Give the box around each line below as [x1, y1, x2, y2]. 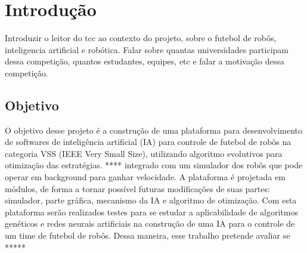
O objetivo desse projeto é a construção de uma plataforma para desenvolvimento [5, 124, 302, 136]
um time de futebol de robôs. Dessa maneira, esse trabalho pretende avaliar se [5, 229, 290, 242]
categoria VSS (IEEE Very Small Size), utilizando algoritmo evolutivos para [5, 147, 283, 159]
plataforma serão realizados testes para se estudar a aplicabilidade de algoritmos [5, 205, 298, 218]
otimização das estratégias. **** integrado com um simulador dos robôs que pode [5, 159, 303, 171]
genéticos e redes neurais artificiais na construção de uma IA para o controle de [5, 217, 295, 230]
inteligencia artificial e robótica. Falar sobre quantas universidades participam [5, 43, 289, 55]
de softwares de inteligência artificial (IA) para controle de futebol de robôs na [5, 135, 292, 148]
